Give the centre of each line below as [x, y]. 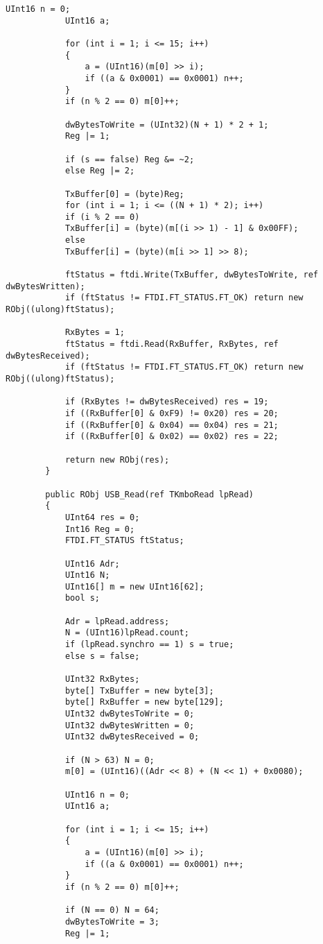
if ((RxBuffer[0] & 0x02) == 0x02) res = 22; [172, 437]
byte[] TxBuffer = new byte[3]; [139, 690]
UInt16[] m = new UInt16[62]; [134, 586]
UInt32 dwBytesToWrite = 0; [130, 714]
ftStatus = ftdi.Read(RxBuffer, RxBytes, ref [172, 344]
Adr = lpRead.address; [117, 621]
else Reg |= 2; [100, 171]
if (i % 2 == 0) [102, 217]
